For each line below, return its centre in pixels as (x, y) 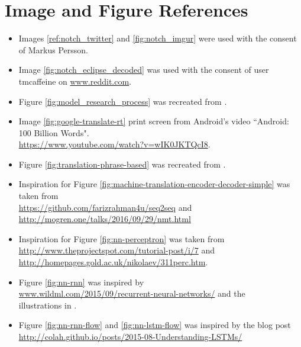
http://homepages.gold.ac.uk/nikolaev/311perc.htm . (113, 262)
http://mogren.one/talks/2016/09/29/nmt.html (105, 219)
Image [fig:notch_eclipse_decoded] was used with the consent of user (144, 70)
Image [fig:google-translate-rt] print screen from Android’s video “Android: (154, 121)
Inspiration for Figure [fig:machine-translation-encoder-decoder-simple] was (154, 184)
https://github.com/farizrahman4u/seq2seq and (105, 207)
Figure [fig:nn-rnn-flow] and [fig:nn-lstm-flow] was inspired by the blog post (155, 325)
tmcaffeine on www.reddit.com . (75, 81)
